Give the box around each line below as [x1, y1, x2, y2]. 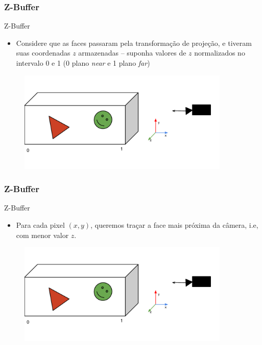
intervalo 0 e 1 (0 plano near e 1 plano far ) [16, 58, 150, 68]
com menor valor [16, 229, 69, 240]
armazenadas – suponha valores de [78, 47, 186, 58]
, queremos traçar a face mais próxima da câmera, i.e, [90, 220, 258, 230]
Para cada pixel [16, 220, 65, 230]
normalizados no [194, 47, 245, 58]
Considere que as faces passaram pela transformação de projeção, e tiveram [16, 37, 252, 48]
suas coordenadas [16, 47, 70, 58]
